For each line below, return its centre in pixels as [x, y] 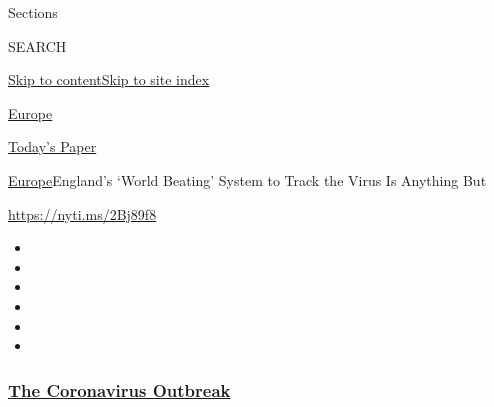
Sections [33, 12]
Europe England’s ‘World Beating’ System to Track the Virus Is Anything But [247, 179]
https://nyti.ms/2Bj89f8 [82, 213]
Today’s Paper [52, 146]
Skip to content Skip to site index [109, 79]
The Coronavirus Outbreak [119, 389]
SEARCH [37, 45]
